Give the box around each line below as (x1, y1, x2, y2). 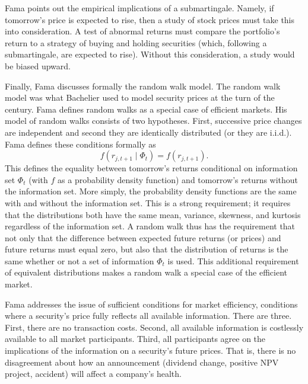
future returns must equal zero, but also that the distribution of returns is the (5, 243, 288, 255)
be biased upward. (5, 59, 71, 72)
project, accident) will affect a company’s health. (5, 367, 182, 380)
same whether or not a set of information (5, 254, 154, 267)
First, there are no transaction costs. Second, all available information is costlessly (5, 321, 304, 333)
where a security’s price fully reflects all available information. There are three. (5, 309, 292, 322)
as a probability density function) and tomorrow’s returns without (58, 173, 299, 185)
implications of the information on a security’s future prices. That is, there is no (5, 344, 296, 357)
